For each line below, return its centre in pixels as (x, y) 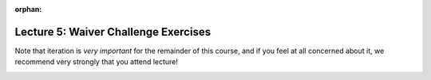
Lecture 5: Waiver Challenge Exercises (113, 32)
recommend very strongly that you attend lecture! (97, 62)
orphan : (28, 9)
